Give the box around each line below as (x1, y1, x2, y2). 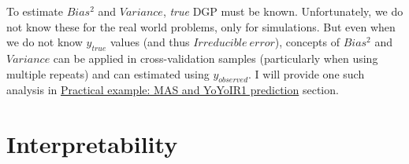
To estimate (6, 3, 64, 19)
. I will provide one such (248, 65, 365, 82)
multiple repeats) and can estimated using (6, 65, 210, 82)
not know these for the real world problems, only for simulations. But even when (6, 18, 396, 35)
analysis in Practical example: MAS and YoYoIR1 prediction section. (6, 82, 339, 98)
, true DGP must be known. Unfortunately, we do (162, 3, 403, 19)
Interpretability (6, 128, 178, 160)
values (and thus (110, 34, 190, 50)
